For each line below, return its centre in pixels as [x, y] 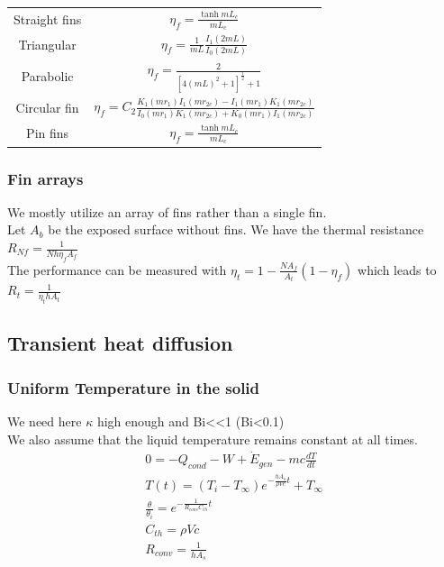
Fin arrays [45, 178]
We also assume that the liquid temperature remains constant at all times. [213, 439]
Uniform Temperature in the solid [134, 387]
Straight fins [48, 19]
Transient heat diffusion [120, 343]
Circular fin [47, 107]
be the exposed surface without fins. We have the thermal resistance [236, 229]
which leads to [397, 269]
